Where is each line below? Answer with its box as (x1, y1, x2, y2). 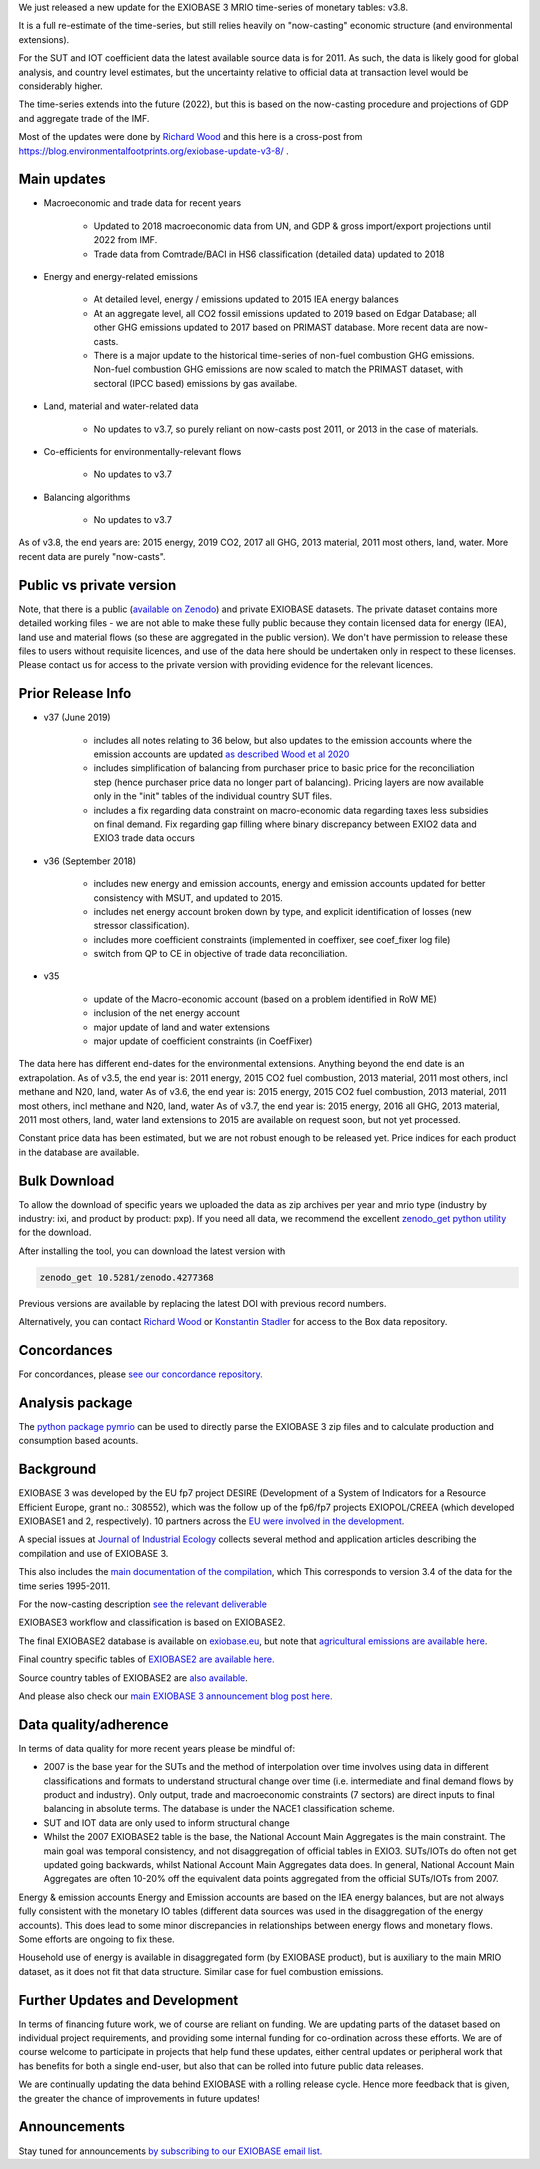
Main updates (18, 171, 106, 188)
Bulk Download (18, 1172, 115, 1189)
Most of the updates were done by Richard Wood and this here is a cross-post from (18, 131, 363, 143)
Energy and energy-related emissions (43, 270, 199, 282)
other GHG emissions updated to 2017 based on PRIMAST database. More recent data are (93, 321, 465, 334)
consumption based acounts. (18, 1435, 139, 1447)
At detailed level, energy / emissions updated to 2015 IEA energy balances (93, 293, 399, 305)
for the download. (18, 1226, 92, 1239)
